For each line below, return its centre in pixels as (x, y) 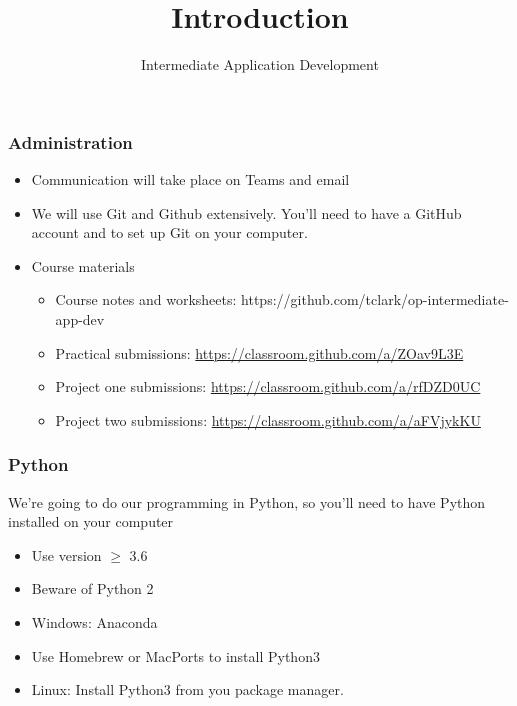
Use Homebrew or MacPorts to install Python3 (175, 655)
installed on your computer (91, 521)
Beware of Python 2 (92, 588)
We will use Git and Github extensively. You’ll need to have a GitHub (246, 212)
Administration (70, 141)
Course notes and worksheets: (146, 299)
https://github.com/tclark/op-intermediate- (375, 299)
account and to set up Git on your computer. (169, 232)
